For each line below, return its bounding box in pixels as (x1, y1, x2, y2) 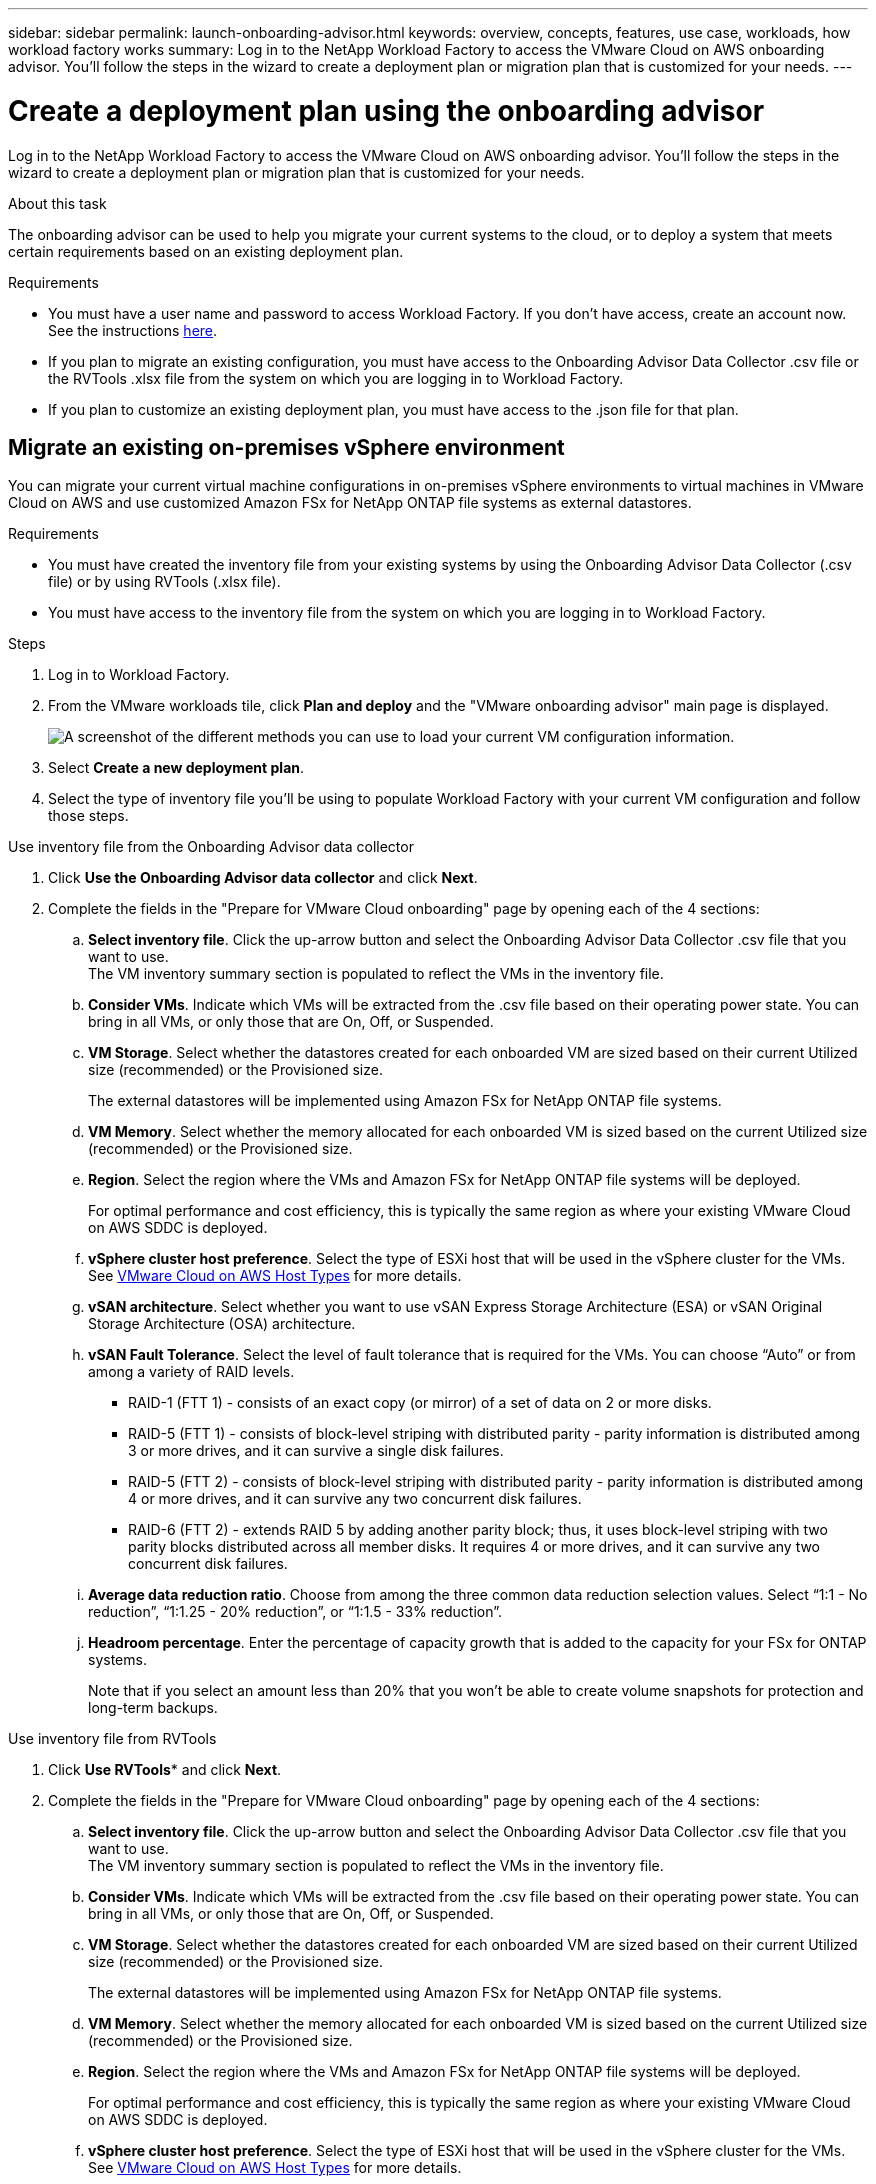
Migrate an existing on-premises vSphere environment (8, 434, 565, 460)
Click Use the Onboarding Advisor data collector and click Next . (48, 869, 478, 887)
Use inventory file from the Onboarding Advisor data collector (8, 838, 414, 856)
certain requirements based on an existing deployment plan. (8, 242, 404, 260)
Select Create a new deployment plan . (48, 759, 305, 777)
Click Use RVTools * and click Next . (48, 1761, 282, 1779)
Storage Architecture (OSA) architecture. (88, 1315, 356, 1333)
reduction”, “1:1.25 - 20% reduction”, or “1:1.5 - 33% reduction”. (88, 1603, 503, 1621)
